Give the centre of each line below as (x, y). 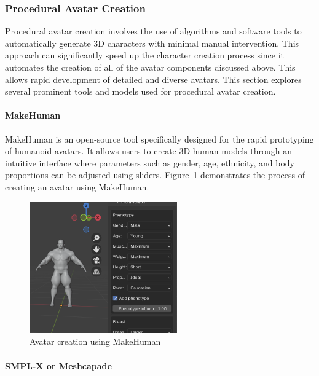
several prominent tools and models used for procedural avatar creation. (140, 91)
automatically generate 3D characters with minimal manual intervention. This (152, 43)
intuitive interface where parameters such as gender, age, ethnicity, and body (150, 163)
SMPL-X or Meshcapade (58, 365)
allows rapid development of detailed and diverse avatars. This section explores (153, 79)
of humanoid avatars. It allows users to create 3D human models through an (148, 151)
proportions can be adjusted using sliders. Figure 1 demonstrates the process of (155, 175)
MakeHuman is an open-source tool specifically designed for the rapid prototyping (159, 139)
